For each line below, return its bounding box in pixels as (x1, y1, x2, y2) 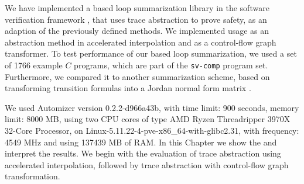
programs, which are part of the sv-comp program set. (74, 58, 268, 71)
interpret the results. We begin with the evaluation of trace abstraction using (5, 147, 281, 159)
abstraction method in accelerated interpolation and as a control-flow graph (5, 36, 276, 48)
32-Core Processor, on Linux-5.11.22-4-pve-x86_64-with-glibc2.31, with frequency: (5, 124, 299, 136)
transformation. (5, 170, 60, 182)
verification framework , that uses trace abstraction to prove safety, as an (5, 13, 267, 25)
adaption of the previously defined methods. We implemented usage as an (5, 25, 269, 37)
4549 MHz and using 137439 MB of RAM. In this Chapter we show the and (5, 136, 277, 148)
